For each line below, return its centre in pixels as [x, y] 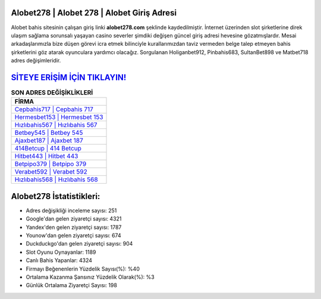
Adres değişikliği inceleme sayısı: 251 [71, 210]
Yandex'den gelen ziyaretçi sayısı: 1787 [74, 227]
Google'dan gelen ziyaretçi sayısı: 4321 [74, 219]
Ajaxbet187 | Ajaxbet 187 [49, 141]
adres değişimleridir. [36, 61]
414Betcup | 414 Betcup [48, 149]
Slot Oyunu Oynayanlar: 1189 [61, 252]
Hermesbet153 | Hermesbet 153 [59, 117]
